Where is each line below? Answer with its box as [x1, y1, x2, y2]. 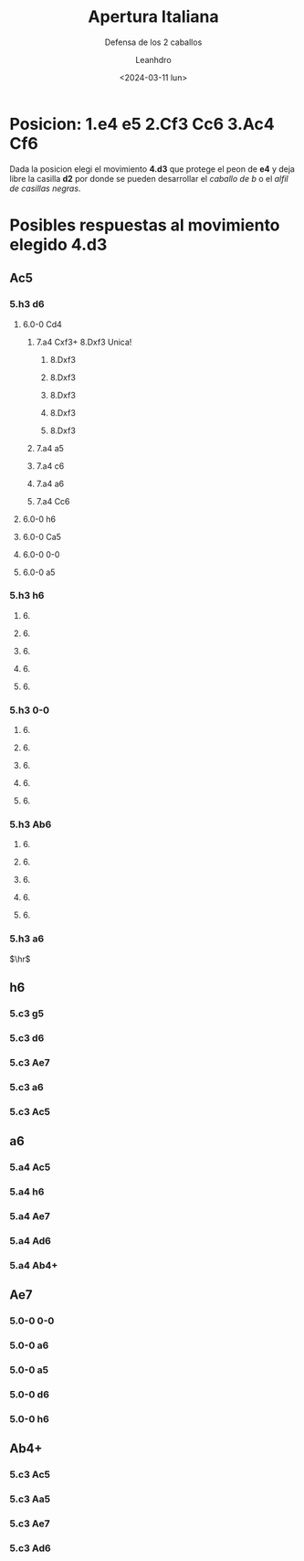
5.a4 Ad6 [9, 1234, 52, 1247]
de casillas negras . [9, 183, 81, 194]
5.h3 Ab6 [9, 818, 52, 831]
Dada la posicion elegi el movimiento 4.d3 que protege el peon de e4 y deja [9, 163, 295, 175]
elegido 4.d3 [9, 234, 108, 255]
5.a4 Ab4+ [9, 1258, 58, 1271]
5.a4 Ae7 [9, 1209, 50, 1222]
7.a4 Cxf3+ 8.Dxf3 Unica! [36, 336, 132, 347]
